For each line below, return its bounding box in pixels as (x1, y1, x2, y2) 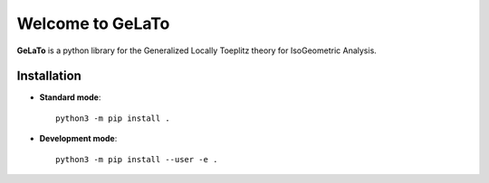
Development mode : (39, 133, 118, 144)
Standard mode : (39, 92, 101, 103)
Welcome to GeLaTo (16, 14, 170, 33)
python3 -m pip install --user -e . (55, 154, 218, 164)
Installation (16, 69, 81, 84)
